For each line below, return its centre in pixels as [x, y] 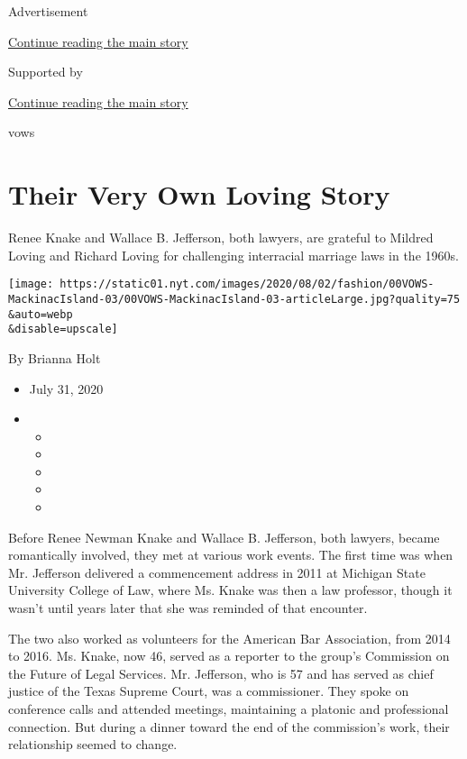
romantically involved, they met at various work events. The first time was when [231, 555]
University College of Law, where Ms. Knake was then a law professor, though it [230, 590]
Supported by [46, 72]
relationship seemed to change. [93, 744]
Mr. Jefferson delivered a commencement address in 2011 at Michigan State [217, 572]
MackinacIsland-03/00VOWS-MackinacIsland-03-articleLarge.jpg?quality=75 [234, 299]
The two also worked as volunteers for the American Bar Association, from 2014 [229, 638]
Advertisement [48, 11]
